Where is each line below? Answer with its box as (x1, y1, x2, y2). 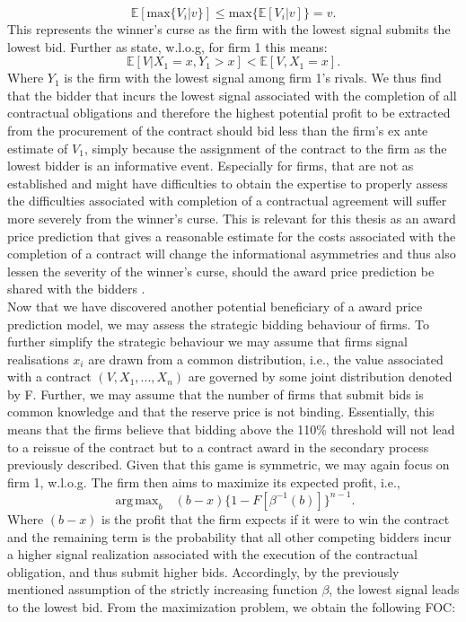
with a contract (7, 367, 92, 386)
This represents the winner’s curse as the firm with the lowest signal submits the (7, 20, 451, 38)
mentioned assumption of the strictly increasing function (7, 580, 318, 599)
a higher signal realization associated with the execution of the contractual (7, 545, 418, 564)
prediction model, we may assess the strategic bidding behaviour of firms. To (7, 314, 429, 333)
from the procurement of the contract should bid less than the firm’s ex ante (7, 120, 428, 139)
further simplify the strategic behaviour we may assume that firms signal (7, 332, 408, 351)
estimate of (7, 138, 68, 157)
